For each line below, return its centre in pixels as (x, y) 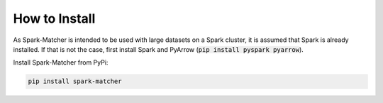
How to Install (54, 18)
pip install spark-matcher (75, 81)
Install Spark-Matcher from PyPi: (61, 63)
